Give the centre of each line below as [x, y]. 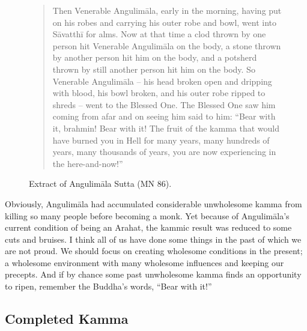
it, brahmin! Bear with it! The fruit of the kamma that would [166, 128]
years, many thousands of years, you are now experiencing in [164, 152]
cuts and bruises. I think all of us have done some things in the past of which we [153, 239]
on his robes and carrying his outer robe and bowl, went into [165, 22]
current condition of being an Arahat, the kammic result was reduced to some [148, 227]
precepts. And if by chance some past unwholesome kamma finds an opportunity [153, 274]
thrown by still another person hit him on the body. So [154, 69]
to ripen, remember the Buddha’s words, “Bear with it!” [108, 286]
